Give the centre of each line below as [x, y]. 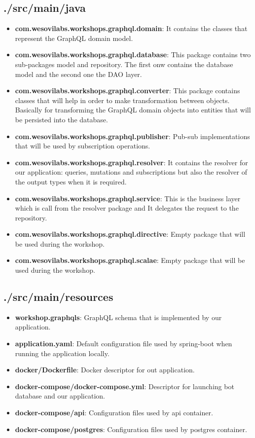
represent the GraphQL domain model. [74, 38]
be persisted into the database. [61, 119]
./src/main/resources [58, 297]
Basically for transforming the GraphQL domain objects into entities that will [133, 110]
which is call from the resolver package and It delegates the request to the [127, 208]
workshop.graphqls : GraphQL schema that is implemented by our [118, 317]
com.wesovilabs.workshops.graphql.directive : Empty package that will [130, 234]
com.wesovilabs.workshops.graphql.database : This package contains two [133, 55]
